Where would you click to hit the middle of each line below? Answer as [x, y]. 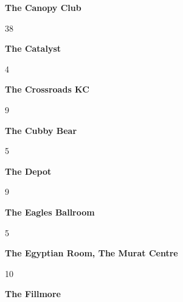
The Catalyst [33, 48]
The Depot [28, 171]
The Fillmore [33, 294]
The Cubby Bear [41, 130]
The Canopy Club [43, 7]
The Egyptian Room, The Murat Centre [91, 253]
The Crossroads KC [47, 89]
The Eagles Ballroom [50, 212]
